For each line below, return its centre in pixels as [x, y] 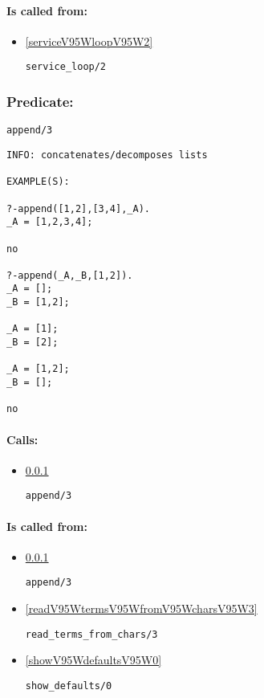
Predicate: [40, 101]
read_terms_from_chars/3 [91, 634]
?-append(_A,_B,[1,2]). [70, 275]
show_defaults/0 [69, 686]
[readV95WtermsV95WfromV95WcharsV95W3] [141, 608]
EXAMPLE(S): [38, 182]
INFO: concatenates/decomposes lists [107, 155]
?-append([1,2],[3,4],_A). [78, 208]
